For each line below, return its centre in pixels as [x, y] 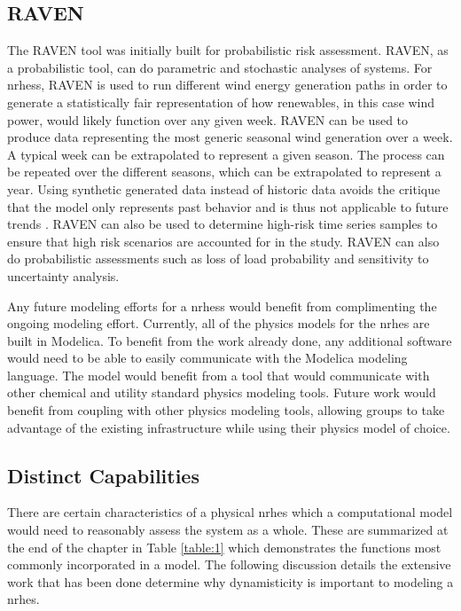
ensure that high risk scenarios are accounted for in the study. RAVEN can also [223, 241]
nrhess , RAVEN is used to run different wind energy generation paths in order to [227, 85]
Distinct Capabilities [103, 475]
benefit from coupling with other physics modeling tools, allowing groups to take [226, 410]
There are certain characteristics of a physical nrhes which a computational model [230, 512]
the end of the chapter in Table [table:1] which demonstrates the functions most [224, 547]
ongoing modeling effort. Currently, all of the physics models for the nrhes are [219, 323]
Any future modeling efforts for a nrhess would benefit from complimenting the [222, 305]
